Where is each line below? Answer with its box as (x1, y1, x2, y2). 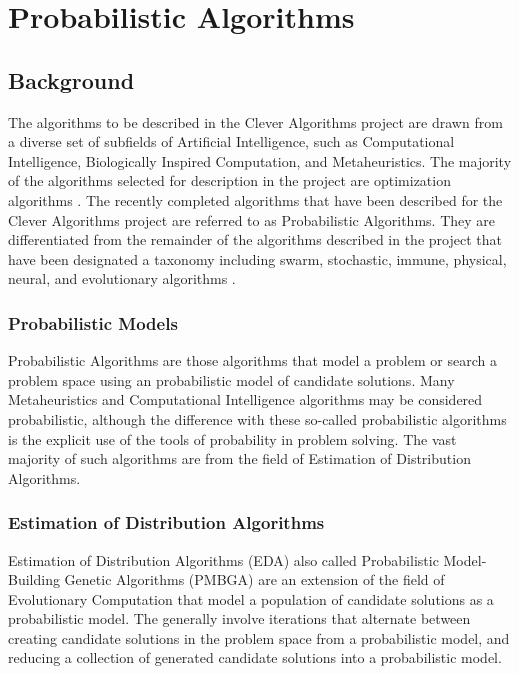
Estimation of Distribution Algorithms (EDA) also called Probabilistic (8, 549, 439, 570)
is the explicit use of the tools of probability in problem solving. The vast (8, 428, 457, 449)
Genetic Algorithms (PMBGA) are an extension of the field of (64, 569, 445, 590)
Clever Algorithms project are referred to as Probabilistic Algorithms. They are (8, 209, 496, 230)
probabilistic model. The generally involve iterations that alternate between (8, 608, 471, 629)
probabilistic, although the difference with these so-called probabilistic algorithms (8, 408, 507, 429)
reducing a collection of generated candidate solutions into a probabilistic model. (8, 647, 502, 668)
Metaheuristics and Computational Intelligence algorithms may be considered (8, 389, 483, 410)
